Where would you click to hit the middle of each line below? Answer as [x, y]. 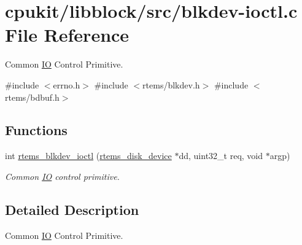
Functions [36, 130]
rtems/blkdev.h [171, 84]
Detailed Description [72, 209]
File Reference [67, 35]
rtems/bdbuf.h [32, 97]
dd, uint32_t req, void [221, 156]
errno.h [67, 84]
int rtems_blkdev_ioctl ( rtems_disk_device [88, 156]
